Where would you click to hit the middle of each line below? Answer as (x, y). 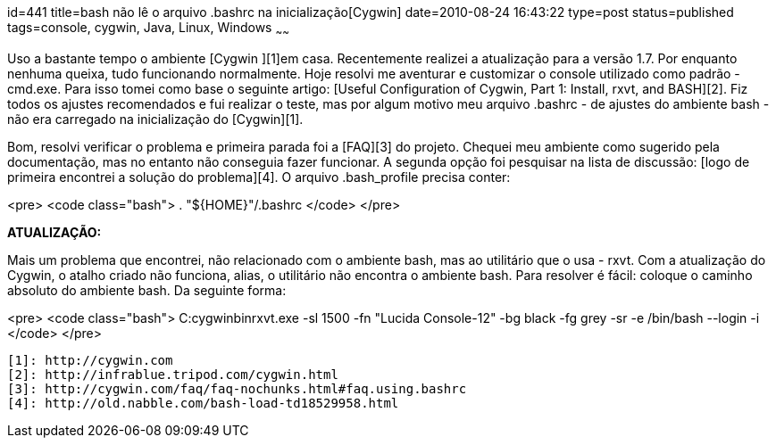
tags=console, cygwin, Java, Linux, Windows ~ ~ (148, 29)
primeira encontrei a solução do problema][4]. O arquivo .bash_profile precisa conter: (259, 177)
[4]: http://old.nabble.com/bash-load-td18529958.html (203, 403)
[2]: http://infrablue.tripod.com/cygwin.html (173, 374)
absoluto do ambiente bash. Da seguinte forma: (147, 290)
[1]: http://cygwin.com (90, 360)
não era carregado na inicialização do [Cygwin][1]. (155, 119)
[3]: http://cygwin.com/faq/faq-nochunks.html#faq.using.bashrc (237, 388)
